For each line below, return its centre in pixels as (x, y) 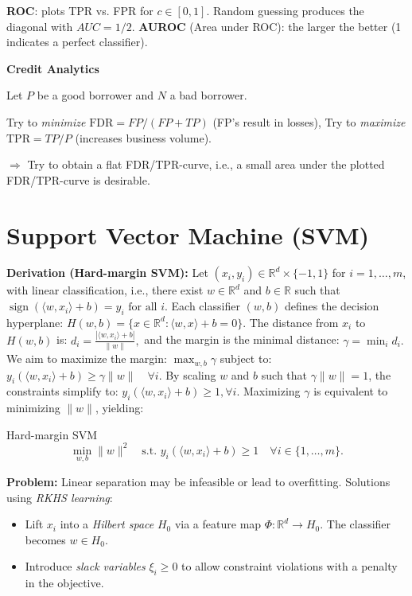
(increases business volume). (143, 137)
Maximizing (272, 391)
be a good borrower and (95, 95)
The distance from (294, 322)
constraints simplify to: (62, 391)
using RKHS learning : (60, 497)
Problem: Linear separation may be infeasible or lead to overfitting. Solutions (198, 482)
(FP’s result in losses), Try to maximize (309, 121)
